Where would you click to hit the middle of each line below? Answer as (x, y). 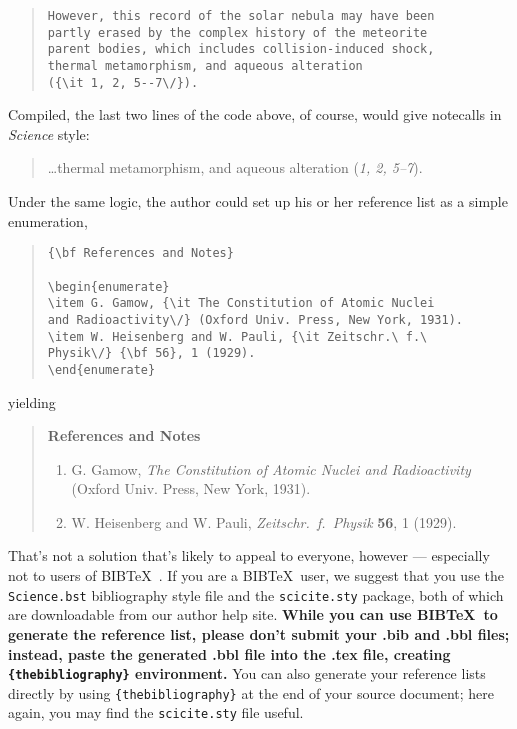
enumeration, (48, 220)
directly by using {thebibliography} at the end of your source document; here (251, 692)
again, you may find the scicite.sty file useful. (156, 712)
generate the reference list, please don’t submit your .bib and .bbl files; (259, 633)
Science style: (49, 133)
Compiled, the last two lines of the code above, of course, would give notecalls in (255, 114)
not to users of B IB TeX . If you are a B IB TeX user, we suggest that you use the (256, 575)
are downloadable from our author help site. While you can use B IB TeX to (253, 614)
